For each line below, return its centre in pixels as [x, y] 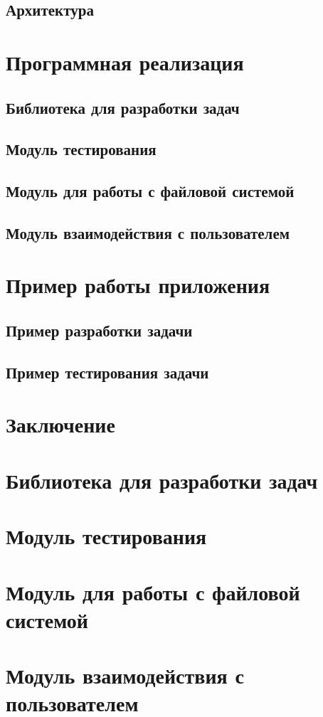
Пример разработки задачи [99, 330]
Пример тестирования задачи [107, 372]
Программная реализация [125, 62]
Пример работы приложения [138, 285]
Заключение [60, 424]
